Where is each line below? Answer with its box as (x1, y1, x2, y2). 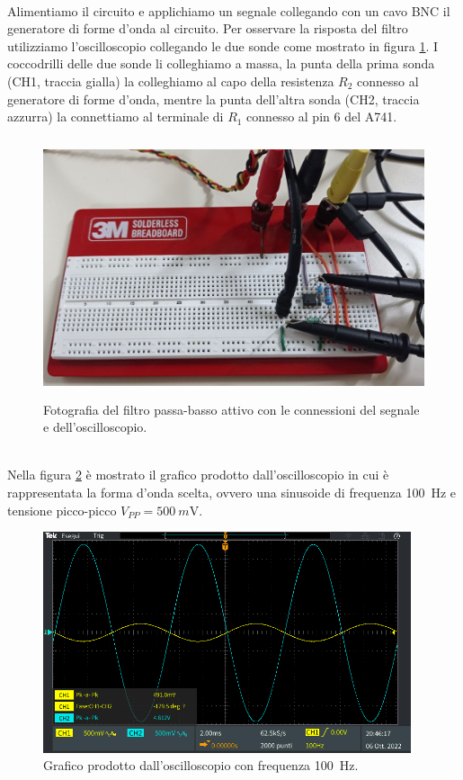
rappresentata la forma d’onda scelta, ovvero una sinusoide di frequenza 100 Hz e (7, 482, 457, 501)
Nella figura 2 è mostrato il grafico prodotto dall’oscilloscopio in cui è (7, 465, 389, 484)
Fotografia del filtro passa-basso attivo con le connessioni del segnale (43, 399, 420, 418)
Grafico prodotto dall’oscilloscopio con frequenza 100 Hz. (43, 756, 359, 775)
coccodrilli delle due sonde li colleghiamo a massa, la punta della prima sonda (7, 54, 435, 73)
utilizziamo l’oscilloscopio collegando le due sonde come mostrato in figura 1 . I (7, 36, 439, 55)
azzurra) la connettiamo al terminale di (7, 107, 224, 126)
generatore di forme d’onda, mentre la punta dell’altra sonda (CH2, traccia (7, 89, 420, 108)
